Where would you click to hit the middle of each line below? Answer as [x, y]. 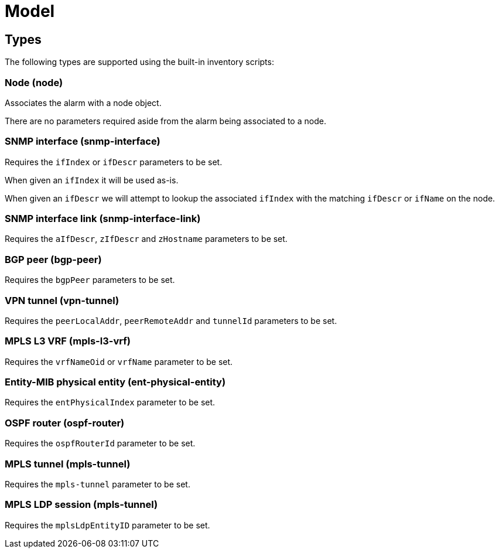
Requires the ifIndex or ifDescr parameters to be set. [114, 162]
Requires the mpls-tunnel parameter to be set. [98, 484]
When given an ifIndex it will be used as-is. [92, 180]
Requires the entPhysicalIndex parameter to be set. [110, 402]
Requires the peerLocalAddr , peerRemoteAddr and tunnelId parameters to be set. [171, 320]
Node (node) [34, 82]
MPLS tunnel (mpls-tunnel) [68, 464]
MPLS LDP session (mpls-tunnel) [81, 505]
